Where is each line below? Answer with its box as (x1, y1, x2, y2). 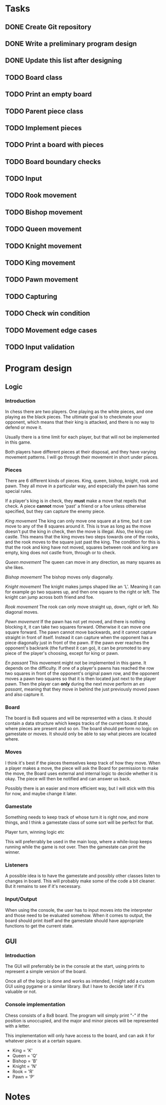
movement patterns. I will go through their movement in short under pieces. (5, 454, 159, 460)
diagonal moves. (5, 609, 39, 615)
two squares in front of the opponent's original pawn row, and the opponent (5, 670, 160, 677)
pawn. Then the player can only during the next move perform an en (5, 681, 145, 687)
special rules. (5, 488, 33, 494)
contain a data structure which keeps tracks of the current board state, (5, 720, 149, 726)
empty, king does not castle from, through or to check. (5, 550, 116, 556)
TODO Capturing (5, 292, 58, 300)
